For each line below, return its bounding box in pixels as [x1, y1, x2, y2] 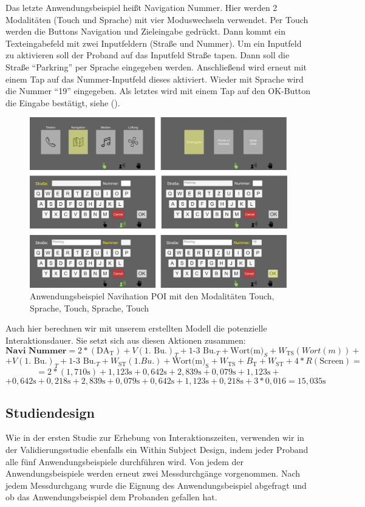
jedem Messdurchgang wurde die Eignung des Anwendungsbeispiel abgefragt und [5, 478, 307, 491]
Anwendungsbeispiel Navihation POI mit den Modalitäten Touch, [30, 290, 275, 302]
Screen [319, 357, 344, 366]
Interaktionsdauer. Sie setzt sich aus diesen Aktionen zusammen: [5, 334, 246, 347]
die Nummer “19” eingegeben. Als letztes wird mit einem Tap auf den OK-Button [5, 84, 311, 97]
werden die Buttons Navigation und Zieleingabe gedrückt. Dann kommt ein [5, 25, 286, 38]
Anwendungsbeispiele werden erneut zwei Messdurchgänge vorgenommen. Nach [5, 467, 300, 480]
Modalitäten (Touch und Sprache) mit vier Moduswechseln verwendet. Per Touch [5, 13, 309, 26]
